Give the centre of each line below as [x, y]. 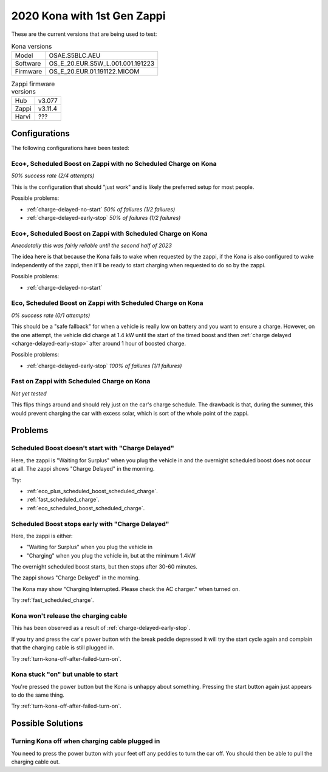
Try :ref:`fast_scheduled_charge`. [53, 600]
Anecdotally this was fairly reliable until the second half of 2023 [92, 245]
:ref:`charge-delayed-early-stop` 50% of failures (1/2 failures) [104, 217]
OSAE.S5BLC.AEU [75, 56]
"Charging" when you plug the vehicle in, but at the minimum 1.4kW [111, 555]
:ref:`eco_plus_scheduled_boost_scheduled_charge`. [92, 491]
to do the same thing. [38, 695]
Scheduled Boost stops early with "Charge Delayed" [90, 524]
